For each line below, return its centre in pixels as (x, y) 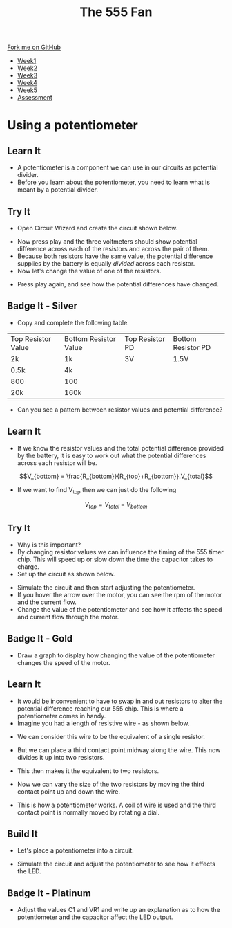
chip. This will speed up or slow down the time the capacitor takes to (115, 559)
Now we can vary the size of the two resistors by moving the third (111, 784)
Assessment (35, 98)
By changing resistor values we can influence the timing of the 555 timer (120, 552)
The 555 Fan (116, 12)
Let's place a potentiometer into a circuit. (76, 850)
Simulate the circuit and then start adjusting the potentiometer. (106, 588)
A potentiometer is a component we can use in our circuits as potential (118, 167)
